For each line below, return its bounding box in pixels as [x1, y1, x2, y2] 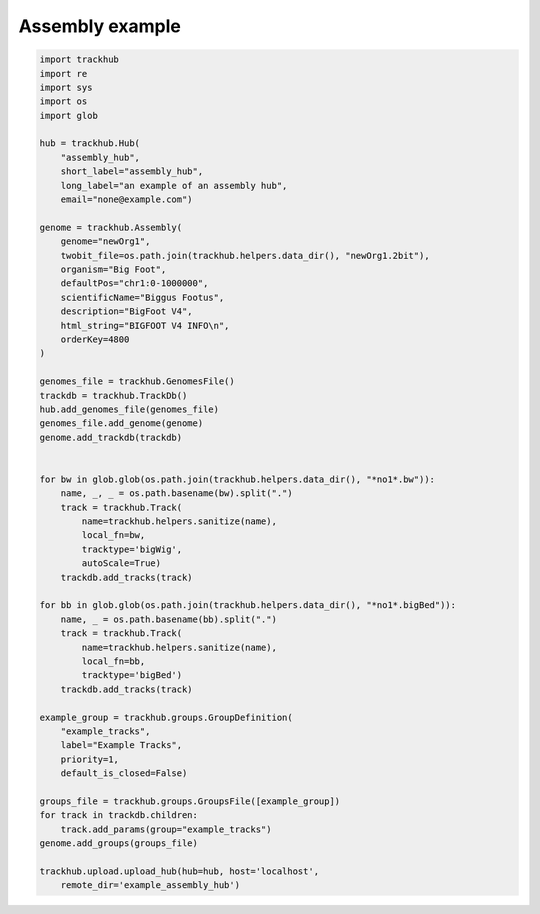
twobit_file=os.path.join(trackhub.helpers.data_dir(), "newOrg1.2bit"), [60, 250, 430, 261]
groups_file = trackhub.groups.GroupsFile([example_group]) [39, 795, 341, 807]
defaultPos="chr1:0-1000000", [60, 278, 209, 289]
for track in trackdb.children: [39, 810, 199, 821]
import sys [39, 81, 93, 93]
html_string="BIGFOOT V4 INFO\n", [60, 320, 230, 331]
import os [39, 96, 88, 107]
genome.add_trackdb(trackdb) [39, 431, 183, 443]
